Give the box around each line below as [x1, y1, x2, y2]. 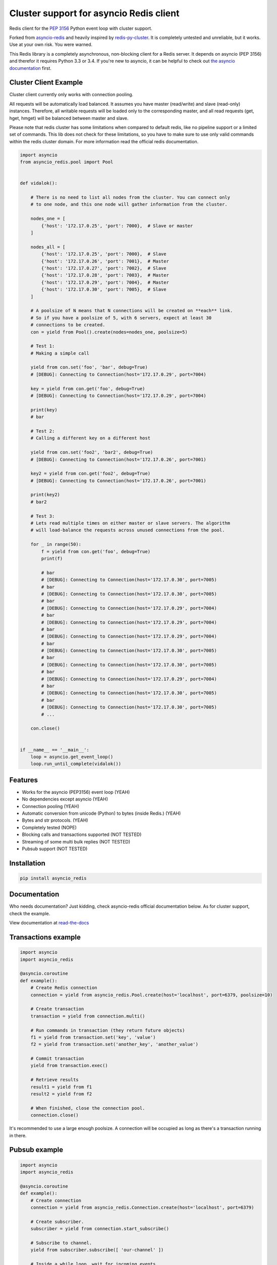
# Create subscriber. [30, 1218, 84, 1225]
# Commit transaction [30, 1056, 84, 1062]
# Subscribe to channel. [30, 1240, 92, 1246]
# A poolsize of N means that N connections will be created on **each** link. [30, 308, 233, 314]
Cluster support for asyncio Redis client [9, 8, 180, 19]
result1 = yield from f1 [30, 1084, 92, 1090]
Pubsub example [9, 1146, 63, 1154]
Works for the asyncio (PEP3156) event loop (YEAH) [22, 789, 130, 795]
